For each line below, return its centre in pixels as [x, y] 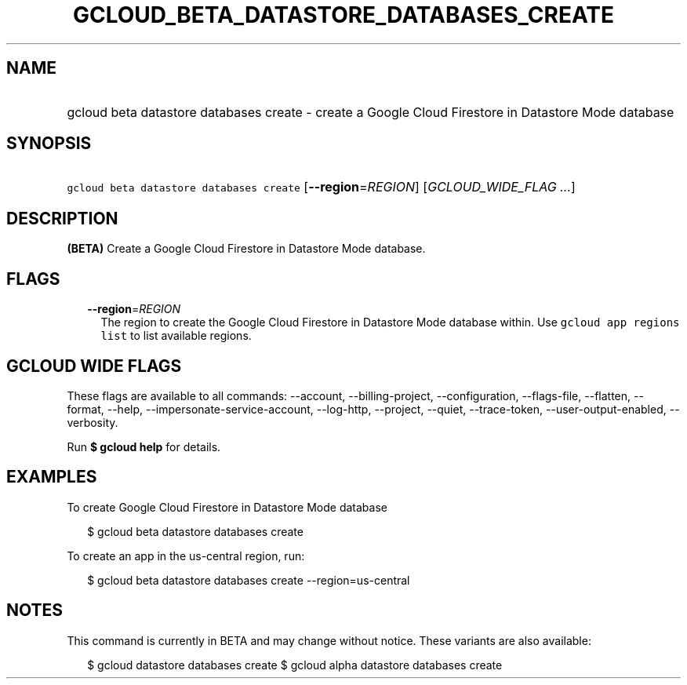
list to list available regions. [176, 336]
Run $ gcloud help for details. [144, 446]
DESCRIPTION [62, 218]
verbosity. [93, 422]
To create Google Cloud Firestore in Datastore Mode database [227, 507]
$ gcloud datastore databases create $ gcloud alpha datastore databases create [295, 665]
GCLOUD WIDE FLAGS [94, 366]
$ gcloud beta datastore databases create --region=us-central [249, 580]
